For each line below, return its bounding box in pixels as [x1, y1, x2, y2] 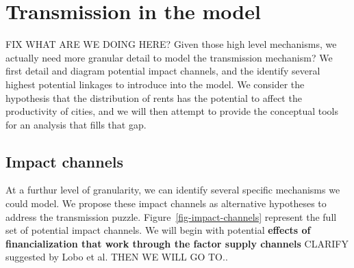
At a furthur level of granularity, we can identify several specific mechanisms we [5, 183, 340, 197]
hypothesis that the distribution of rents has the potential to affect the [5, 90, 302, 105]
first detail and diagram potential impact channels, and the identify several [5, 64, 320, 78]
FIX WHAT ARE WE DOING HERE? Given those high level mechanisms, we [5, 37, 337, 51]
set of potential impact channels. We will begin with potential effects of [5, 223, 311, 237]
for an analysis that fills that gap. [5, 117, 147, 131]
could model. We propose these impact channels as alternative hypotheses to [5, 196, 327, 211]
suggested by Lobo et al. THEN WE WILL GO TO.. [5, 250, 228, 264]
